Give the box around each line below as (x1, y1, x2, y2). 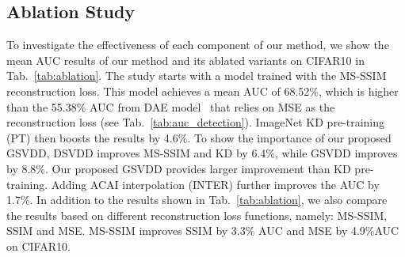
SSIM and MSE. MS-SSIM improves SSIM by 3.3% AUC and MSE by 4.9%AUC (6, 222, 399, 239)
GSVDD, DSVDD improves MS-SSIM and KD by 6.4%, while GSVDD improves (6, 145, 398, 161)
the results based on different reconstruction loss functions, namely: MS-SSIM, (6, 206, 388, 223)
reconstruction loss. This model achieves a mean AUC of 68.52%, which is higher (6, 82, 399, 99)
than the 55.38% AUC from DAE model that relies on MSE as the (6, 98, 335, 115)
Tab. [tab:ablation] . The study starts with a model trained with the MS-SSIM (6, 67, 387, 84)
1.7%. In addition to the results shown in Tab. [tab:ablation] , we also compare (6, 191, 388, 208)
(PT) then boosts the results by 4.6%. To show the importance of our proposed (6, 129, 392, 146)
